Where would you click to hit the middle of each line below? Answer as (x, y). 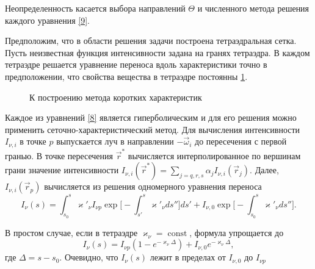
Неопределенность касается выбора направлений (95, 8)
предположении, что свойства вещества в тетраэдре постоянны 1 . (126, 76)
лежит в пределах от (188, 257)
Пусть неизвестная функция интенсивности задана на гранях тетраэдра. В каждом (157, 52)
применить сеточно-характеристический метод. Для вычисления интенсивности (153, 129)
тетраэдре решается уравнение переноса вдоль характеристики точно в (136, 64)
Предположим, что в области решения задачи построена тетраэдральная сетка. (151, 41)
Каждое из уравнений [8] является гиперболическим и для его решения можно (151, 117)
